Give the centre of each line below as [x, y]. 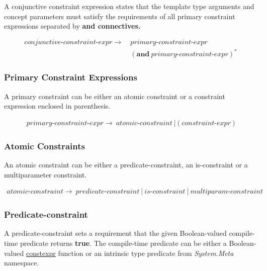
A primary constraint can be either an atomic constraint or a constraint [115, 96]
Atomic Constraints [44, 146]
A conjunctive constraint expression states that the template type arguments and [129, 6]
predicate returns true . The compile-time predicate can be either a [123, 243]
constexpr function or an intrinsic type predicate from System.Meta [130, 253]
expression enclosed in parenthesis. [57, 106]
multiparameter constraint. [46, 174]
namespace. [22, 263]
